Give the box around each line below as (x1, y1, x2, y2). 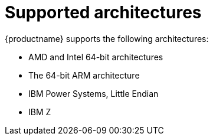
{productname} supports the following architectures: (5, 33, 209, 44)
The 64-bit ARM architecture (28, 70, 140, 80)
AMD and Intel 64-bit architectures (28, 51, 163, 62)
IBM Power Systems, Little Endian (28, 88, 159, 99)
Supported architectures (5, 2, 202, 22)
